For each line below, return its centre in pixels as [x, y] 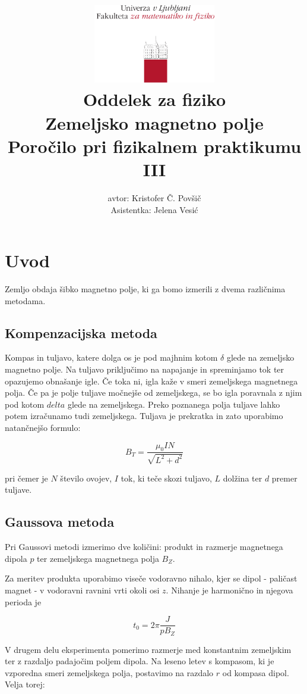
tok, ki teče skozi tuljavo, [166, 478]
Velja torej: [25, 684]
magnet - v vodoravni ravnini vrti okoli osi [82, 590]
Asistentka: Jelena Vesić [154, 209]
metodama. [25, 300]
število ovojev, [86, 478]
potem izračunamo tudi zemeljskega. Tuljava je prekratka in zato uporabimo [144, 416]
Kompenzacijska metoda [81, 332]
